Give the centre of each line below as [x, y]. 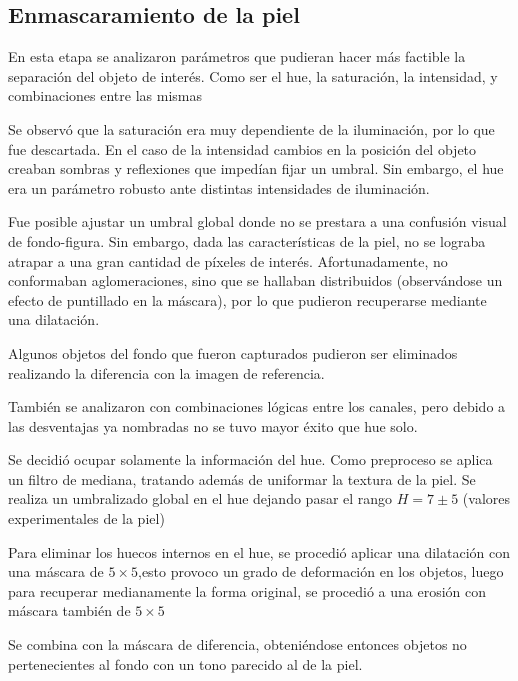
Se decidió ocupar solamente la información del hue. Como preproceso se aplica [250, 459]
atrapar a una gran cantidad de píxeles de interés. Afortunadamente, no [228, 260]
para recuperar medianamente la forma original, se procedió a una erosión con [247, 590]
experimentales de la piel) [86, 518]
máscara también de [69, 610]
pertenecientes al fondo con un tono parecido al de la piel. [185, 663]
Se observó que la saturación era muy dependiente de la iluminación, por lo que [251, 128]
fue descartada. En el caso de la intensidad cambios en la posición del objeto [242, 148]
